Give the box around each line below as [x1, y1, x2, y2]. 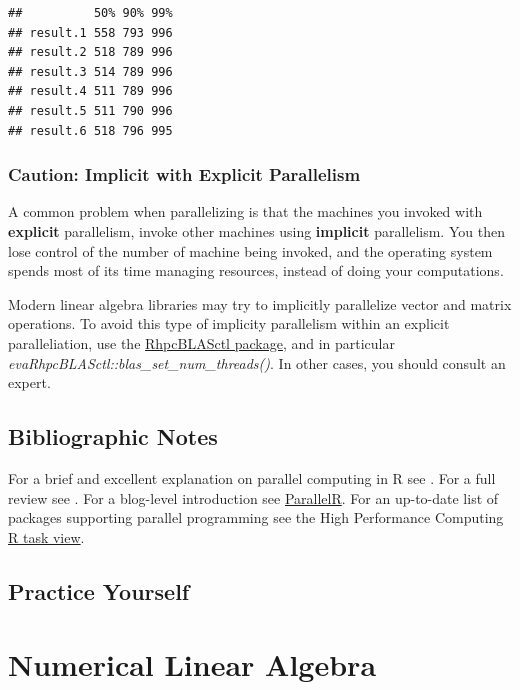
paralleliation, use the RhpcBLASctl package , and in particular [8, 332, 396, 353]
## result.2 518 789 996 [8, 45, 173, 60]
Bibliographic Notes [8, 421, 218, 452]
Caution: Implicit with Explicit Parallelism [8, 162, 361, 187]
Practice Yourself [8, 575, 190, 606]
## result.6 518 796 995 [8, 123, 173, 138]
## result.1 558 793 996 [8, 25, 173, 40]
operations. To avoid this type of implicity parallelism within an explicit [8, 313, 450, 334]
